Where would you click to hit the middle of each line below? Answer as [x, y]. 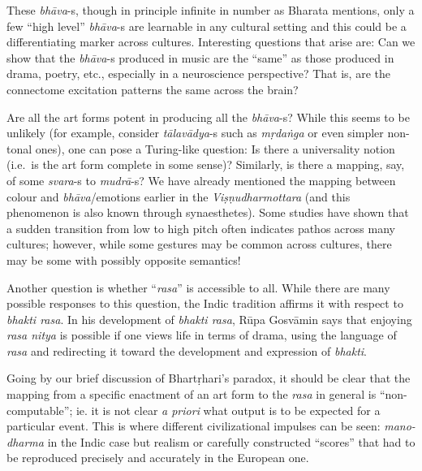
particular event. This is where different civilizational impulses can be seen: [194, 426]
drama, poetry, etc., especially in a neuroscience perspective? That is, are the [198, 73]
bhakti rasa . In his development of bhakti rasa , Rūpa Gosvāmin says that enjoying [209, 319]
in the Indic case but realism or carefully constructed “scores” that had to [231, 441]
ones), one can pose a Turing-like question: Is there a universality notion [215, 148]
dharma [25, 441]
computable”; [40, 410]
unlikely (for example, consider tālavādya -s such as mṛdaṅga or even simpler [195, 133]
